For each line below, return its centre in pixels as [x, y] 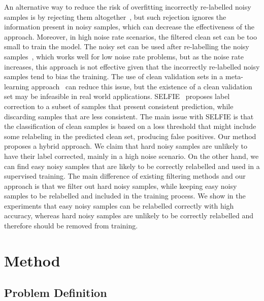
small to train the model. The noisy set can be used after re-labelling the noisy [127, 46]
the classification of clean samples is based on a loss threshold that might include [130, 126]
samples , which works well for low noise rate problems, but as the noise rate [124, 56]
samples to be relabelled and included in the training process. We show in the [125, 196]
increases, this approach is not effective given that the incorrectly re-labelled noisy [132, 66]
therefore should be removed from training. [71, 226]
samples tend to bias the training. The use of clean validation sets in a [114, 76]
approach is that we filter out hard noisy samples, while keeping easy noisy [121, 186]
